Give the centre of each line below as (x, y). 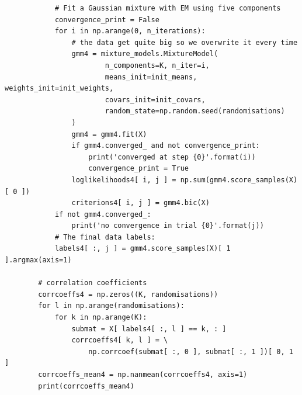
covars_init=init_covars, (155, 100)
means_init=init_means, (151, 77)
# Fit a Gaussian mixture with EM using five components (168, 8)
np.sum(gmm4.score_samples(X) (239, 180)
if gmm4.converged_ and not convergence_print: (166, 146)
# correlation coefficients (93, 283)
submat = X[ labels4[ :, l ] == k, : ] (149, 329)
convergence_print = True (138, 169)
